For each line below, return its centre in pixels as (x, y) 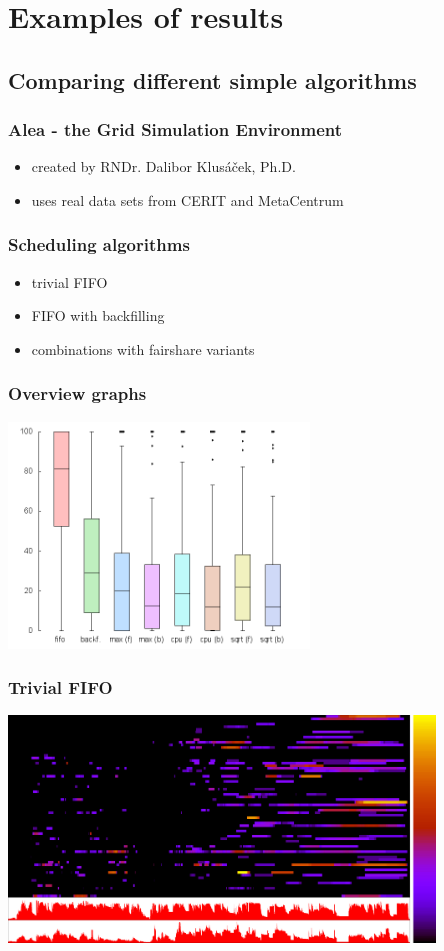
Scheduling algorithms (99, 244)
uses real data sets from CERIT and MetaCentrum (187, 199)
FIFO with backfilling (98, 315)
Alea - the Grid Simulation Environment (175, 129)
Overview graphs (77, 393)
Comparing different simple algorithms (212, 79)
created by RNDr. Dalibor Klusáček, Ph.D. (163, 166)
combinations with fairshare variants (143, 348)
